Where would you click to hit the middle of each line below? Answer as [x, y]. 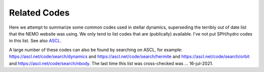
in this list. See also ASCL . [35, 41]
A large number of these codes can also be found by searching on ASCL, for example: [96, 50]
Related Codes [39, 13]
